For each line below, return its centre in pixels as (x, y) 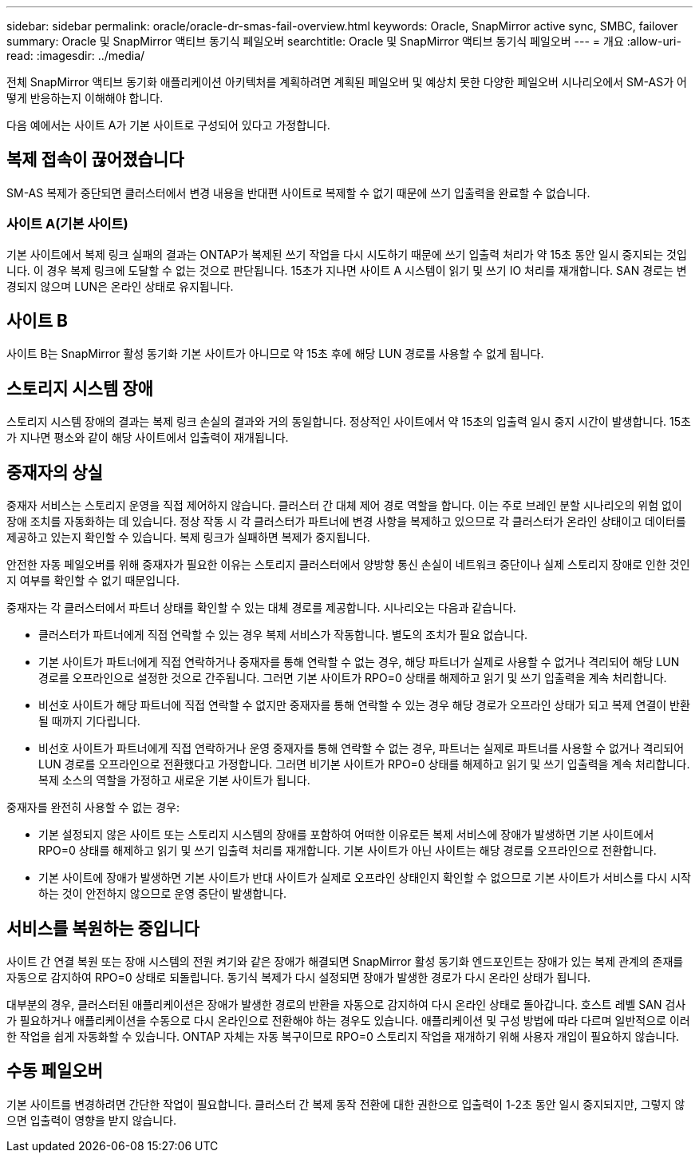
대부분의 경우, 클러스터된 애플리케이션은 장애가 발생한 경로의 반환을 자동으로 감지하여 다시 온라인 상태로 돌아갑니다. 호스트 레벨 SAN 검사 (346, 1004)
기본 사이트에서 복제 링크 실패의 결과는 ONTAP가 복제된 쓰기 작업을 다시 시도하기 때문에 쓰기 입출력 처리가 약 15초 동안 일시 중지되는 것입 (347, 254)
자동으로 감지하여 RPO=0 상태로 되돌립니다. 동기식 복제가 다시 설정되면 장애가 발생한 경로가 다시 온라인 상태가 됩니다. (299, 977)
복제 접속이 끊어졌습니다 (95, 160)
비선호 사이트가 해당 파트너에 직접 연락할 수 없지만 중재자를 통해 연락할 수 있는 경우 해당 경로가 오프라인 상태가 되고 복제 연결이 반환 (364, 705)
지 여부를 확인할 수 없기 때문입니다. (93, 581)
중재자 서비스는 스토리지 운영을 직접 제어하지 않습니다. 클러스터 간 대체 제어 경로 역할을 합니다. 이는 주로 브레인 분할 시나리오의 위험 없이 (344, 506)
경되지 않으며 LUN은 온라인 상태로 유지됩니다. (120, 286)
